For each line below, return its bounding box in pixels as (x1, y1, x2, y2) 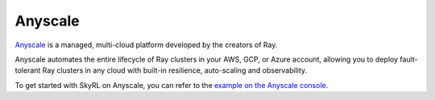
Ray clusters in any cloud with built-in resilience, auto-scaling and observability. (42, 66, 308, 75)
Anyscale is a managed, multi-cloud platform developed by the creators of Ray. (14, 40, 278, 50)
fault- (400, 54, 418, 64)
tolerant (14, 66, 41, 75)
